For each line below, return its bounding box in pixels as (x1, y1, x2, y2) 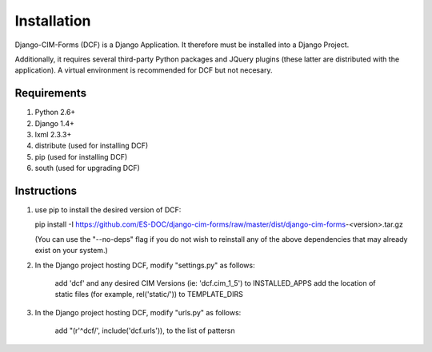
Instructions (14, 184, 78, 197)
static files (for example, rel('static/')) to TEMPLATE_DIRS (54, 290, 243, 299)
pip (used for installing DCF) (34, 152, 128, 161)
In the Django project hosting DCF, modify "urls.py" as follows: (34, 307, 242, 317)
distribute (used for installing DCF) (34, 140, 149, 151)
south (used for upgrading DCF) (34, 164, 140, 173)
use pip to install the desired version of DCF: (34, 205, 182, 215)
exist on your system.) (34, 246, 108, 255)
